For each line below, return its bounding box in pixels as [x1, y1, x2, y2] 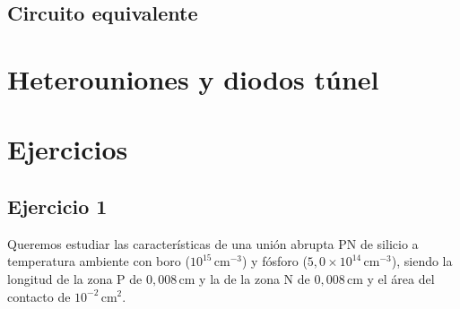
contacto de [7, 287, 71, 305]
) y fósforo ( [242, 252, 308, 270]
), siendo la [391, 252, 453, 270]
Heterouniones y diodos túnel [7, 60, 379, 97]
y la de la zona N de [199, 269, 310, 288]
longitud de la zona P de [7, 269, 143, 288]
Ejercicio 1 [7, 192, 108, 219]
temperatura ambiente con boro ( [7, 252, 190, 270]
